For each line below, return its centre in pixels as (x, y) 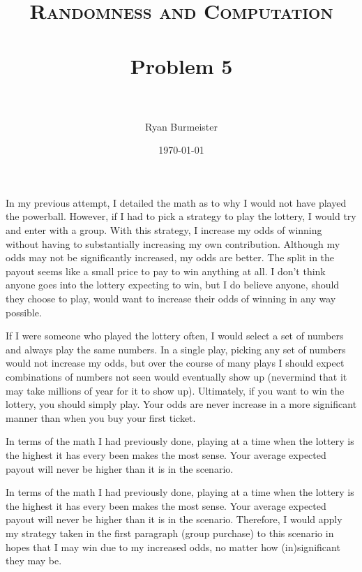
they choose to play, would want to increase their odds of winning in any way (171, 299)
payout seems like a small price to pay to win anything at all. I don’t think (166, 271)
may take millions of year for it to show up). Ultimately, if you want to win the (175, 390)
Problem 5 (181, 65)
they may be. (34, 560)
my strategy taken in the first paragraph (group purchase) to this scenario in (170, 533)
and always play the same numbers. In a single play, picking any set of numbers (176, 349)
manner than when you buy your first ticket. (101, 417)
